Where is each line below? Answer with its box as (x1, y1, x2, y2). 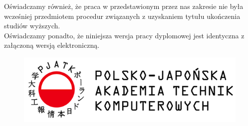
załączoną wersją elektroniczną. (4, 40, 100, 50)
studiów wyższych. (4, 20, 60, 31)
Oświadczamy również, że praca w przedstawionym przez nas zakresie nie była (4, 1, 244, 11)
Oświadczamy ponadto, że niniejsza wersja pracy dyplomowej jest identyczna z (4, 30, 245, 40)
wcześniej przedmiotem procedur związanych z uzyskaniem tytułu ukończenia (4, 10, 241, 21)
